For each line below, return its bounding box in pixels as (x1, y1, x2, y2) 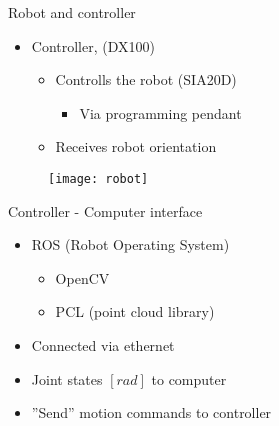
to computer (151, 368, 227, 389)
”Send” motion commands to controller (31, 402, 272, 423)
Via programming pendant (79, 102, 242, 123)
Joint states (31, 368, 103, 389)
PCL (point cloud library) (55, 301, 215, 322)
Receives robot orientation (55, 136, 217, 157)
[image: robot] (48, 171, 149, 186)
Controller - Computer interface (8, 200, 203, 221)
